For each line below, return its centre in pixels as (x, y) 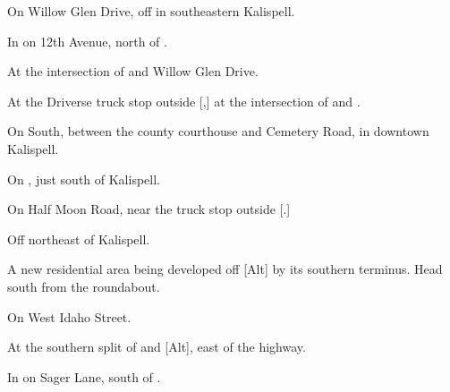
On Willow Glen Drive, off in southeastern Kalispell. (151, 11)
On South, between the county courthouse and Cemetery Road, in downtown (218, 131)
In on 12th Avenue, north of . (87, 41)
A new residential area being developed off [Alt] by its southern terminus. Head (225, 269)
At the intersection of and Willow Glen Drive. (133, 71)
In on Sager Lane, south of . (84, 376)
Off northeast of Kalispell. (79, 239)
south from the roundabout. (84, 286)
